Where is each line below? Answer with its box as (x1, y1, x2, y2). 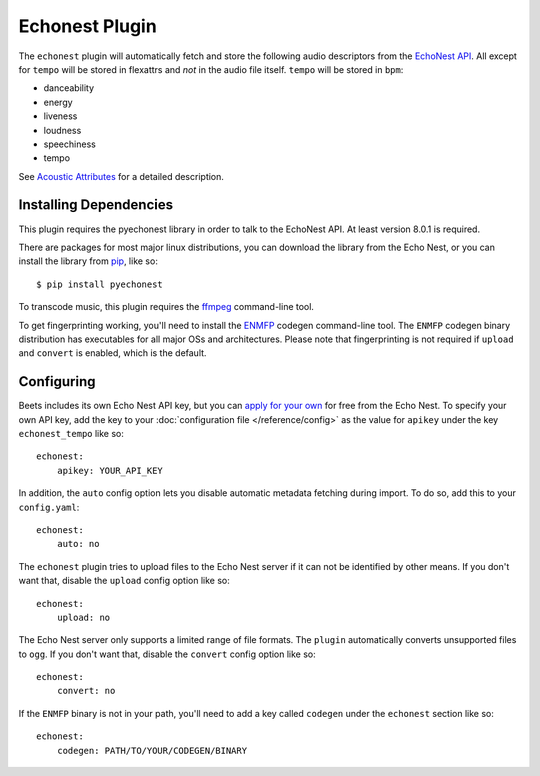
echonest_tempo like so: (18, 428, 125, 439)
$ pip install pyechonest (36, 278, 164, 290)
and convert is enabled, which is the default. (18, 347, 207, 359)
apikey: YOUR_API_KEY (56, 465, 164, 476)
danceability (43, 82, 95, 94)
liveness (43, 110, 78, 122)
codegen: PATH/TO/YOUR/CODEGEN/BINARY (56, 745, 248, 756)
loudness (43, 124, 82, 136)
